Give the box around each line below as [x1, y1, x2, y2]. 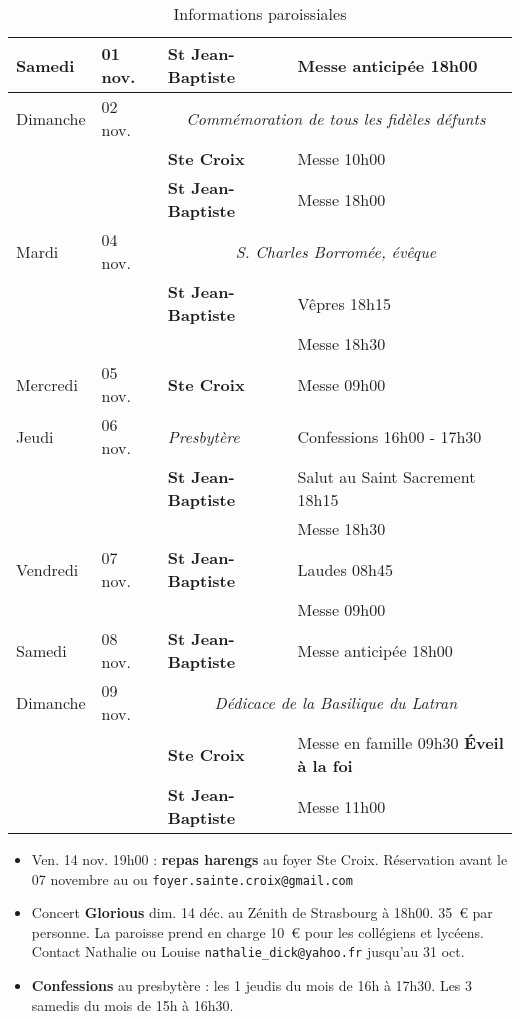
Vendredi [16, 557, 79, 581]
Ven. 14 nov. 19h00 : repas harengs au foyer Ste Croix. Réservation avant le [31, 849, 508, 869]
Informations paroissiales [173, 2, 347, 25]
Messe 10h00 [297, 147, 386, 170]
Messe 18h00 [297, 187, 386, 211]
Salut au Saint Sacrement [297, 465, 476, 488]
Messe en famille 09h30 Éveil [297, 731, 504, 754]
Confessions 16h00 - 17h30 [297, 424, 482, 448]
